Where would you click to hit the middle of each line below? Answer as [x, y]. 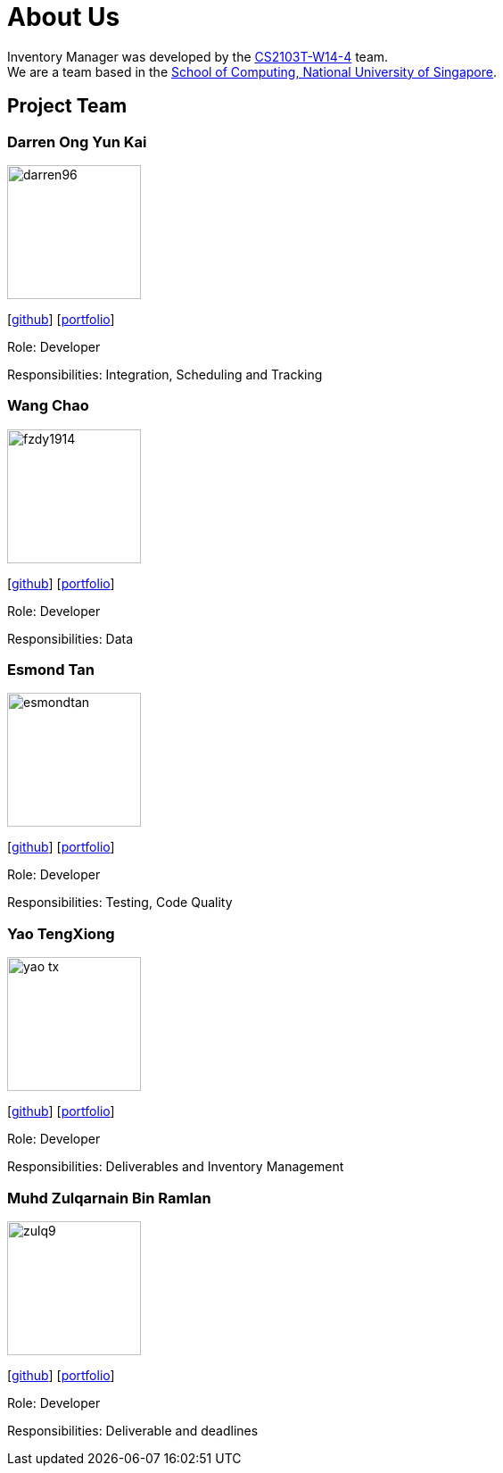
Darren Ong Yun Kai [77, 141]
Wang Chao [48, 406]
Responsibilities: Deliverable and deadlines [133, 1430]
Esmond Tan [51, 670]
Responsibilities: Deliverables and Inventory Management [176, 1167]
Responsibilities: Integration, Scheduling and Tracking [165, 374]
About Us [64, 17]
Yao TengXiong [61, 933]
